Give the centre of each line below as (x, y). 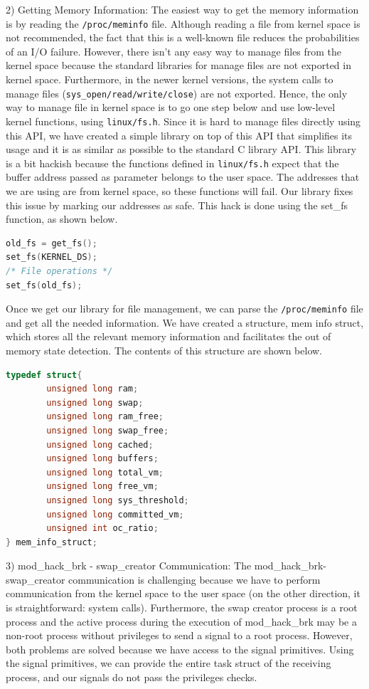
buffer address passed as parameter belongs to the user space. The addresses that (183, 177)
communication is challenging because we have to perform (194, 579)
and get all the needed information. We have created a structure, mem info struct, (185, 322)
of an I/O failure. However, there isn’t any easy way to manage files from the (174, 51)
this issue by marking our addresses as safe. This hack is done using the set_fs (177, 205)
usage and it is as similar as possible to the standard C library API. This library (181, 149)
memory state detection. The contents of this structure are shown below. (164, 350)
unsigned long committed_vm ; (115, 514)
